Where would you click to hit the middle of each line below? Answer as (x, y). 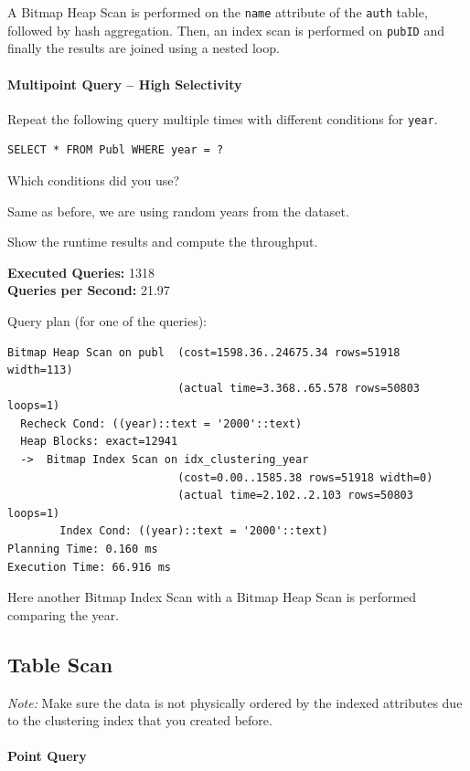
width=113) (40, 370)
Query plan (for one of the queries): (107, 320)
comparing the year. (64, 614)
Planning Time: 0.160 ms (83, 549)
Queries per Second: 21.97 (89, 290)
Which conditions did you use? (94, 180)
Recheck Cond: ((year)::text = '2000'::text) (161, 423)
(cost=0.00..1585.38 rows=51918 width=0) (305, 477)
